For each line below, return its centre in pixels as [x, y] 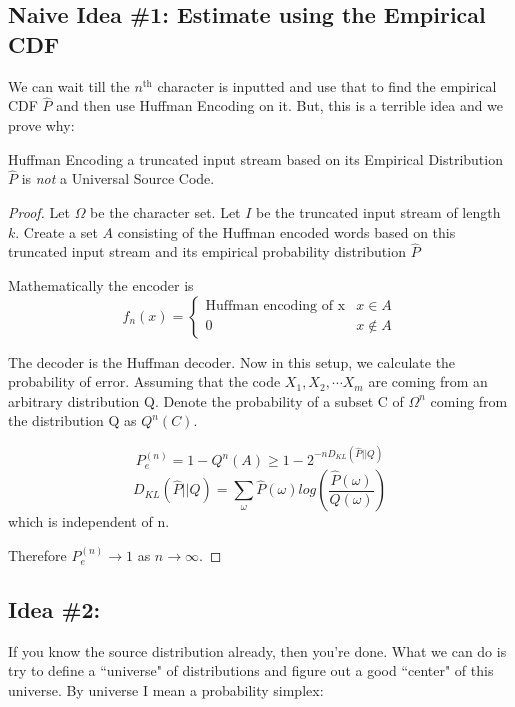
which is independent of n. [89, 521]
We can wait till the [69, 85]
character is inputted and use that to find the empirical [327, 85]
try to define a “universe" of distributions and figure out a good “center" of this [251, 670]
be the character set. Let [165, 212]
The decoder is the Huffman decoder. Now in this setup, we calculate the [232, 361]
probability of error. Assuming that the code [144, 381]
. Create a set [56, 231]
